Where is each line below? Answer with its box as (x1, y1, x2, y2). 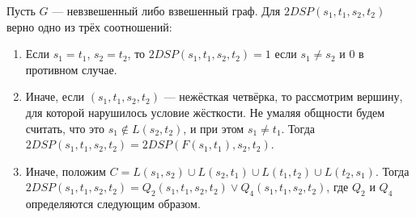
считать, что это (25, 119, 105, 136)
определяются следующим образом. (25, 195, 201, 212)
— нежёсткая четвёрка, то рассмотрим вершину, (163, 88, 403, 105)
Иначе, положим (25, 162, 106, 179)
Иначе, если (25, 88, 85, 105)
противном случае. (25, 61, 117, 77)
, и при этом (183, 119, 244, 136)
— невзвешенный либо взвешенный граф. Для (52, 2, 281, 19)
